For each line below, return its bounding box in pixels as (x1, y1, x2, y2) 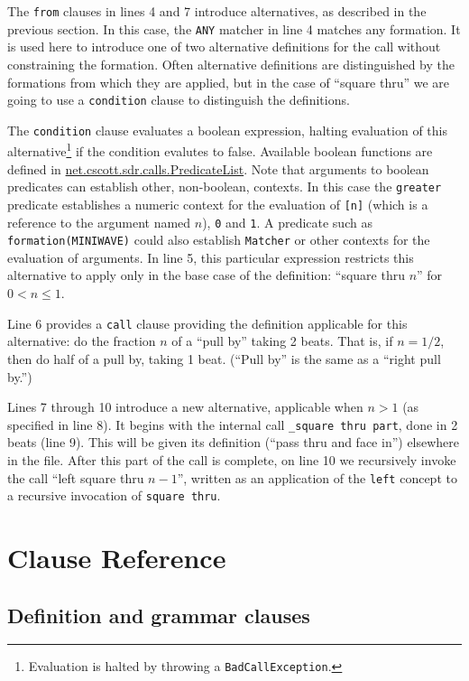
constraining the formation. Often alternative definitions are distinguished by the (7, 54, 455, 73)
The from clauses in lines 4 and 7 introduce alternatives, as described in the (7, 2, 427, 20)
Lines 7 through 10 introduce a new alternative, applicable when (7, 397, 363, 416)
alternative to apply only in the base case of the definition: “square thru (7, 266, 405, 285)
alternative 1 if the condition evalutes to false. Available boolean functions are (7, 139, 433, 161)
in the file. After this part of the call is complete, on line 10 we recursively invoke (7, 450, 456, 469)
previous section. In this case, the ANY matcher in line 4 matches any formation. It (7, 19, 461, 38)
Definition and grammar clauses (7, 601, 310, 629)
